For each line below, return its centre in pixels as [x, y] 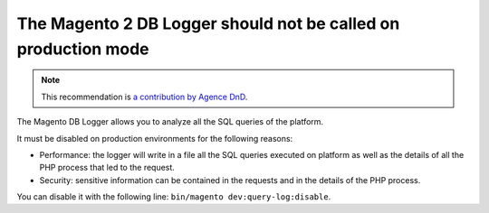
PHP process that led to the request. [107, 168]
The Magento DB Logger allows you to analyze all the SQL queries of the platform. [170, 122]
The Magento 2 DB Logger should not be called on [208, 23]
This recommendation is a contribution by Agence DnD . [144, 97]
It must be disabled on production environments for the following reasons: [155, 138]
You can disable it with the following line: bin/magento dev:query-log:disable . [174, 197]
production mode [83, 49]
